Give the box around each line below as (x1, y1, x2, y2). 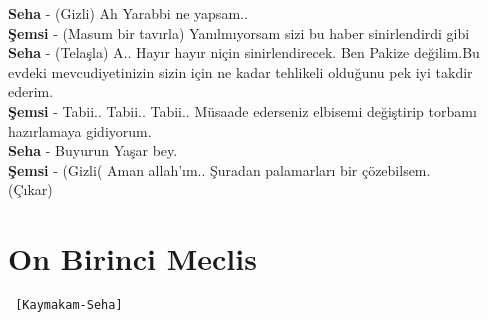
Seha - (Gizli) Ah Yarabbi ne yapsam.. (8, 3, 248, 23)
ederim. (8, 81, 54, 102)
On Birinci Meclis (8, 238, 257, 279)
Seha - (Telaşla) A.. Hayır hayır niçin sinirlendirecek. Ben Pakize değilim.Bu (8, 42, 480, 63)
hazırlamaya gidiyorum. (8, 120, 152, 141)
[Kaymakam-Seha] (15, 298, 123, 313)
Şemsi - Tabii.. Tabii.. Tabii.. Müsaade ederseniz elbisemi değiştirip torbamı (8, 100, 477, 121)
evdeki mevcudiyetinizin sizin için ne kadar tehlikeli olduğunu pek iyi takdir (8, 61, 473, 82)
